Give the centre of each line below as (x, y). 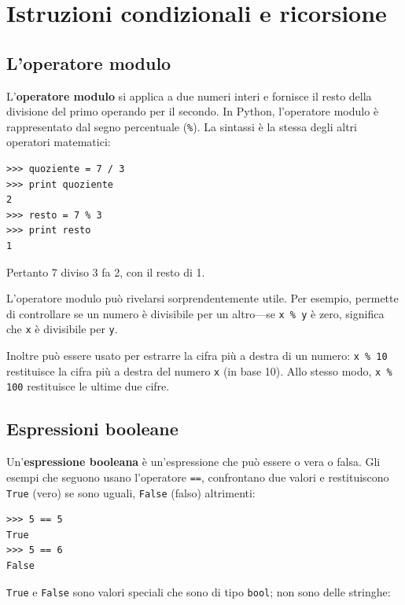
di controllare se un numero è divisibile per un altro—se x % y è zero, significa (195, 313)
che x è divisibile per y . (62, 329)
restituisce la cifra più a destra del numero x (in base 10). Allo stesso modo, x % (199, 370)
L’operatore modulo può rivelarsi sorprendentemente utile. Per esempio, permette (202, 298)
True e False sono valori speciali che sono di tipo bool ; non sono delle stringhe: (199, 591)
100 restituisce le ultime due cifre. (88, 386)
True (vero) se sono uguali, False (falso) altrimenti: (131, 492)
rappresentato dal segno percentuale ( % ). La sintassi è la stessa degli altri (182, 126)
